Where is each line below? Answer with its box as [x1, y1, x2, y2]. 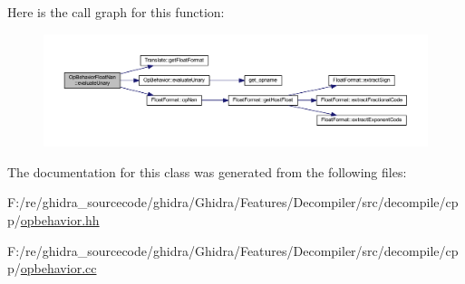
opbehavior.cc [20, 259, 97, 278]
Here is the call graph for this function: [7, 3, 225, 21]
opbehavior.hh [20, 211, 100, 229]
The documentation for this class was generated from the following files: [7, 162, 407, 181]
